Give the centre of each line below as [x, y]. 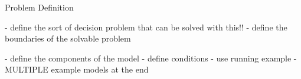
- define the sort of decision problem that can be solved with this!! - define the [146, 27]
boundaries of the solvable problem [68, 38]
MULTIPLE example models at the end [77, 69]
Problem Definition [39, 7]
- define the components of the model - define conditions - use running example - [151, 58]
